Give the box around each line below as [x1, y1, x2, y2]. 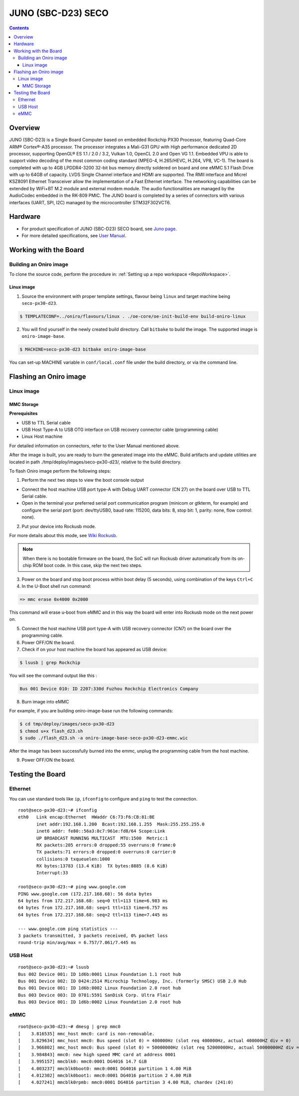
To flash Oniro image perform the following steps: [9, 468, 112, 474]
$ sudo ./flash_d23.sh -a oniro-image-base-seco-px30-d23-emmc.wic [19, 735, 188, 741]
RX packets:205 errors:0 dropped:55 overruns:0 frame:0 [36, 842, 176, 848]
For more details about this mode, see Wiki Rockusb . [9, 533, 118, 539]
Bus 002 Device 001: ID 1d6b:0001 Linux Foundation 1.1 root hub [18, 971, 181, 977]
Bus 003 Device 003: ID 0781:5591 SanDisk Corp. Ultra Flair [18, 992, 170, 998]
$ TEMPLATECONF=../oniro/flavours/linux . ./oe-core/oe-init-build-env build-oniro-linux [19, 313, 246, 319]
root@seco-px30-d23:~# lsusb [18, 964, 89, 970]
